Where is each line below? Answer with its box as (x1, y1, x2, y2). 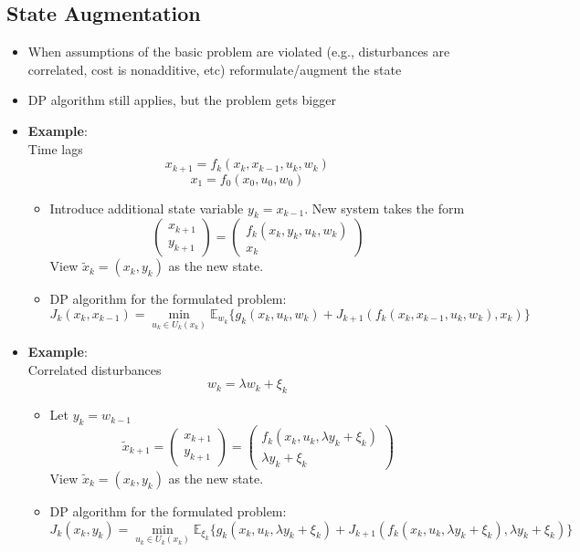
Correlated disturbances (27, 359, 162, 379)
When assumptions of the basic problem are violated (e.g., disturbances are (27, 42, 450, 61)
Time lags (27, 139, 83, 158)
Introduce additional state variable (49, 198, 244, 217)
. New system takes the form (304, 198, 465, 217)
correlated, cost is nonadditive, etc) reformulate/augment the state (27, 59, 402, 78)
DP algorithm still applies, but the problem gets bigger (27, 90, 336, 109)
